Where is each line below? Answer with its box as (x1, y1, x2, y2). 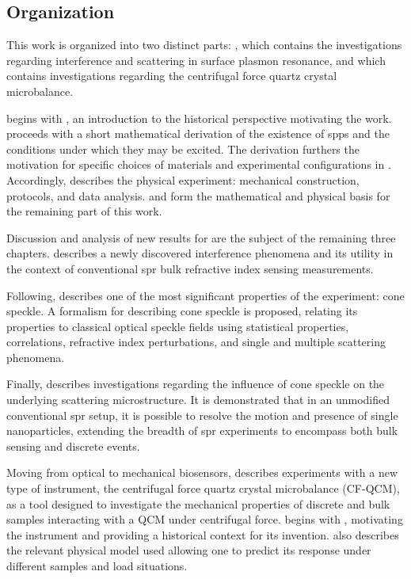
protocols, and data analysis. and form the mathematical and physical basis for (6, 187, 390, 204)
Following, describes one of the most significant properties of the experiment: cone (6, 287, 405, 303)
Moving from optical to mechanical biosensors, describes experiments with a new (6, 464, 398, 481)
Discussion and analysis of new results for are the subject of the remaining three (6, 229, 396, 246)
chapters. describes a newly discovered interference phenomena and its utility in (6, 245, 394, 261)
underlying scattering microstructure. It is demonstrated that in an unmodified (6, 391, 390, 408)
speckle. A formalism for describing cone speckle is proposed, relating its (6, 303, 358, 319)
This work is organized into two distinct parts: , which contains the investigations (6, 36, 402, 53)
